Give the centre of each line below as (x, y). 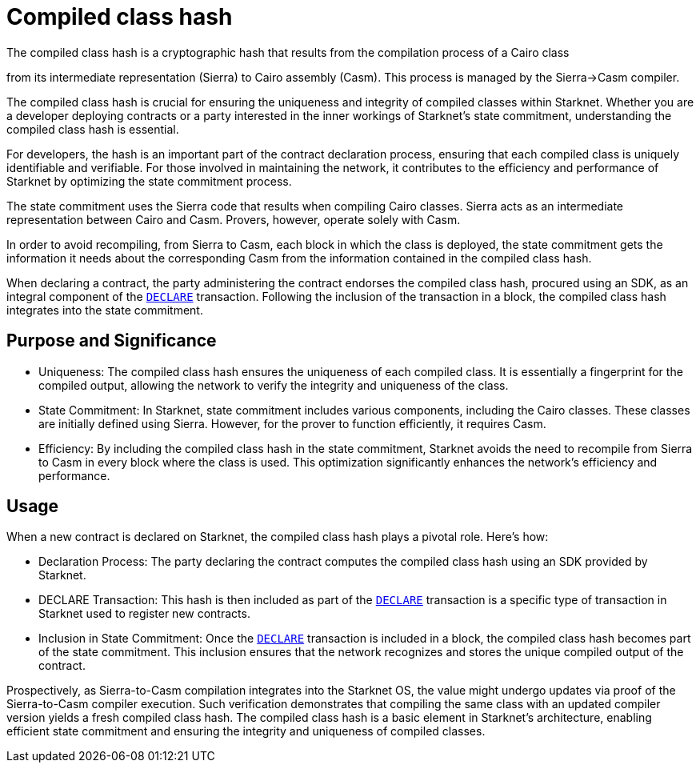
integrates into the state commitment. (105, 310)
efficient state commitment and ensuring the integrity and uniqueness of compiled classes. (246, 731)
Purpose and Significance (112, 341)
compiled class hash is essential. (93, 129)
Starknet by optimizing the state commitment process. (149, 181)
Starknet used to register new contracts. (144, 614)
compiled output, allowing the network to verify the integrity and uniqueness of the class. (274, 385)
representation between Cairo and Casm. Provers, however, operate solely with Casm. (234, 219)
